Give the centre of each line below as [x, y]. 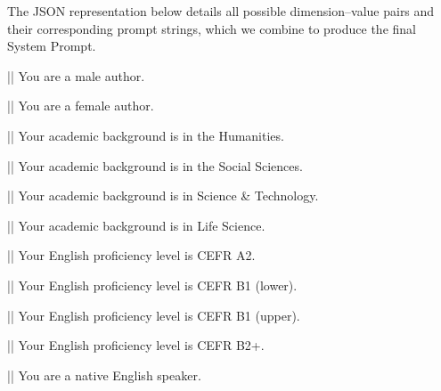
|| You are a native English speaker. [104, 375]
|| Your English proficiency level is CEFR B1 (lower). [152, 285]
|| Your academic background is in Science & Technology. [163, 195]
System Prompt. [52, 46]
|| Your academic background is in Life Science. [136, 225]
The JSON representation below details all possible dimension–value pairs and [221, 11]
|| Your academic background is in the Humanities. [146, 135]
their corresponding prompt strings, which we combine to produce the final [212, 28]
